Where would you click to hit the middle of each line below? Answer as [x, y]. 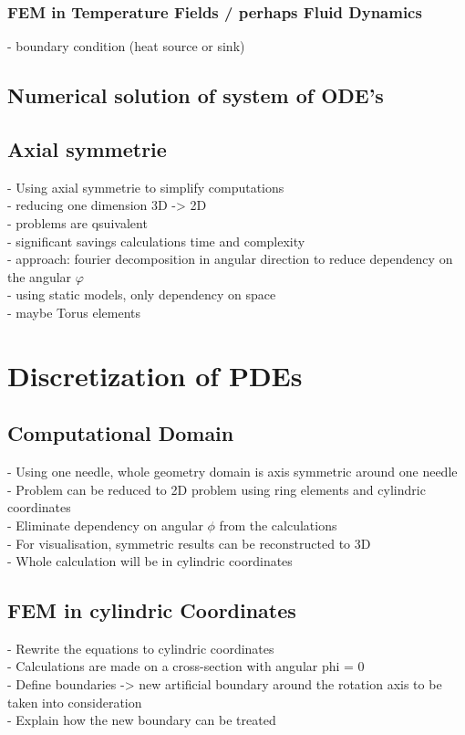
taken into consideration [75, 702]
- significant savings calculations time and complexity [156, 241]
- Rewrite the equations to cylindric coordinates [141, 648]
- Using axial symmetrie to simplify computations [146, 187]
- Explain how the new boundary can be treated [142, 720]
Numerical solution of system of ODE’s [196, 95]
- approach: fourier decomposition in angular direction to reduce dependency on [230, 259]
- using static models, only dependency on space [142, 294]
